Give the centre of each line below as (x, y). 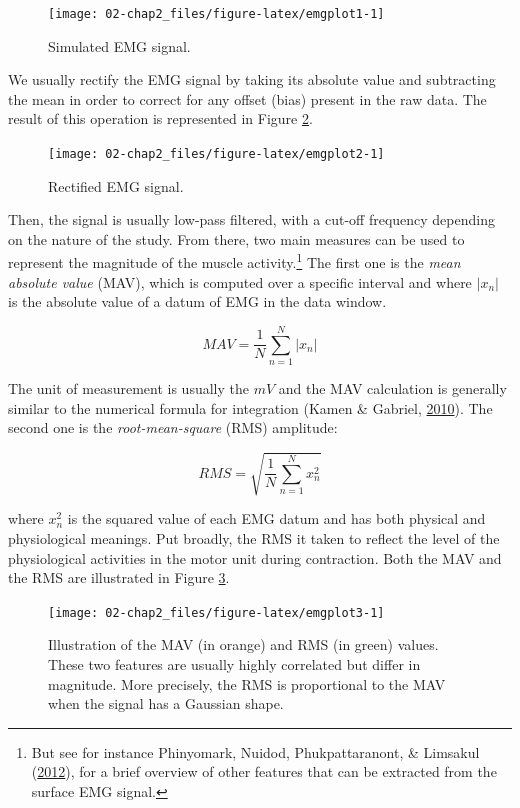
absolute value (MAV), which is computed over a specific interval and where (240, 281)
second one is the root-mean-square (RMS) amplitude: (173, 427)
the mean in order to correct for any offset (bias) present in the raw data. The (247, 98)
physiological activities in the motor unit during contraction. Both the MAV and (255, 557)
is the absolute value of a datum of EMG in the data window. (197, 301)
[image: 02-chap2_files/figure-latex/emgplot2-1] (216, 154)
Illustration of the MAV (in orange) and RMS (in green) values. (243, 644)
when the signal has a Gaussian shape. (166, 703)
